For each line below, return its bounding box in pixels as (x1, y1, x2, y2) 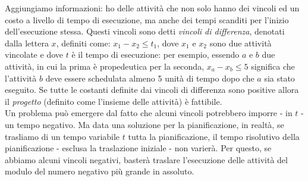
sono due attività (209, 36, 272, 49)
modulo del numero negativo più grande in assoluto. (5, 165, 194, 177)
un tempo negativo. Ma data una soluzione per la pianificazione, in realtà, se (5, 118, 284, 130)
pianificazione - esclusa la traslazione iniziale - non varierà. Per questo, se (5, 142, 272, 154)
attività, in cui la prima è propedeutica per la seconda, (5, 60, 205, 72)
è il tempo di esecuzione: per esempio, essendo (71, 48, 240, 61)
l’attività (5, 71, 37, 84)
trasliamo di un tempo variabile (5, 130, 120, 142)
